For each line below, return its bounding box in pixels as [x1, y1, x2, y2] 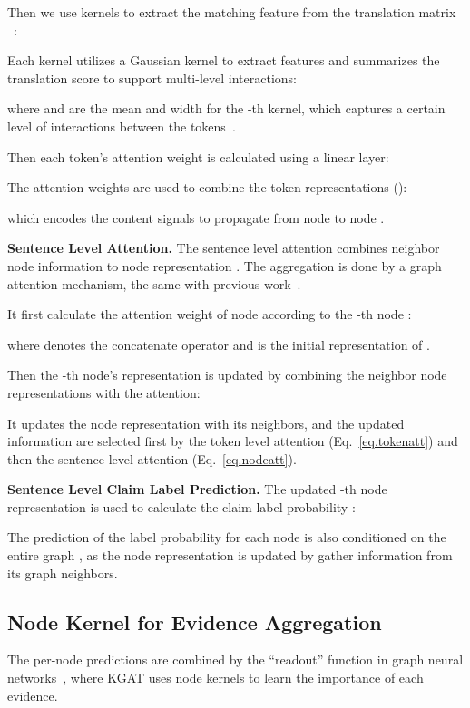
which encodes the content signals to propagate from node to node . [7, 208, 385, 227]
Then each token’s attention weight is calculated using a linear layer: [7, 147, 389, 166]
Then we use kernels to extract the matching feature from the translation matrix [7, 3, 456, 21]
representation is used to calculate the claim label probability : [7, 497, 356, 516]
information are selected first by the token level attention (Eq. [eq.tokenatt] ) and [7, 432, 458, 451]
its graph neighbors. [7, 563, 118, 582]
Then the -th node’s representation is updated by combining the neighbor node [7, 365, 447, 384]
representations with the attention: [7, 383, 201, 402]
